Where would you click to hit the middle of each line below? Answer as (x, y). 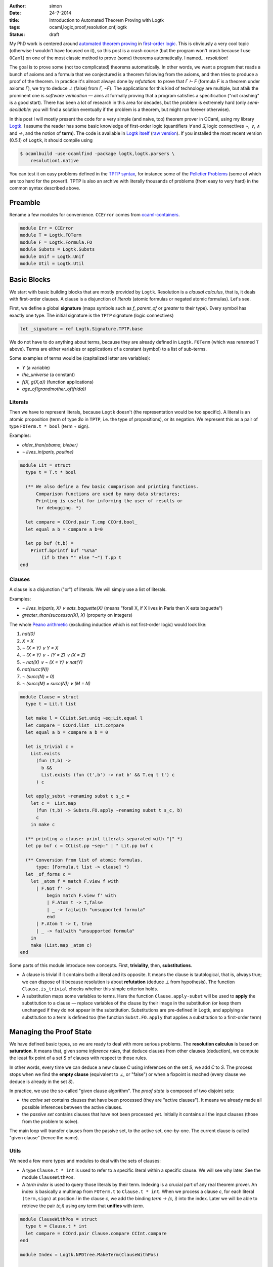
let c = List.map (53, 803)
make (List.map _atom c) (61, 945)
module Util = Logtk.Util (52, 264)
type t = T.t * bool (51, 472)
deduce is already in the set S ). (42, 1082)
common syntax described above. (45, 188)
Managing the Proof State (51, 1032)
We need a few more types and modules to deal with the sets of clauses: (85, 1161)
